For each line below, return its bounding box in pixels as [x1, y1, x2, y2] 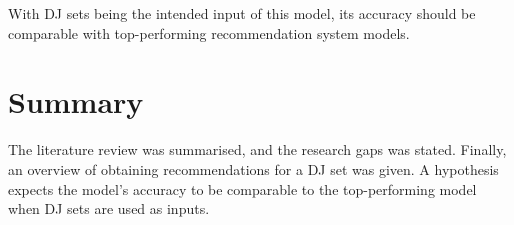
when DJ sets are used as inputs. [8, 198, 210, 219]
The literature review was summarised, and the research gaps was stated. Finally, [8, 139, 507, 160]
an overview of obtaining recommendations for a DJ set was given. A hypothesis [8, 158, 499, 179]
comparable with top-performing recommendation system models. [8, 22, 410, 43]
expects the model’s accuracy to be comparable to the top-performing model [8, 178, 477, 199]
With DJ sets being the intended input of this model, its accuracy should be [8, 3, 476, 23]
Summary [8, 81, 144, 122]
